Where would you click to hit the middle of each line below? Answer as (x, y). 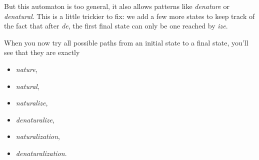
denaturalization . (41, 153)
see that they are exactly (42, 52)
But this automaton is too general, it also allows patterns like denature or (117, 6)
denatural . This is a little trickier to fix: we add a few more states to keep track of (129, 16)
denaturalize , (35, 119)
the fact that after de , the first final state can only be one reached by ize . (116, 26)
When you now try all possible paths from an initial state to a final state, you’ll (126, 42)
